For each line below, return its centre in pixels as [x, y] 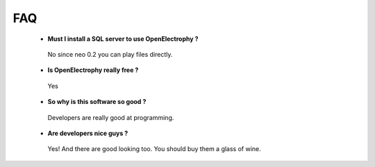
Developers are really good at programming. [111, 117]
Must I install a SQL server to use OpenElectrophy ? [123, 39]
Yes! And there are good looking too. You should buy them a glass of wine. [155, 149]
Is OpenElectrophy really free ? [93, 70]
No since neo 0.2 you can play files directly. [110, 54]
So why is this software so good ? [97, 102]
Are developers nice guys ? [88, 133]
